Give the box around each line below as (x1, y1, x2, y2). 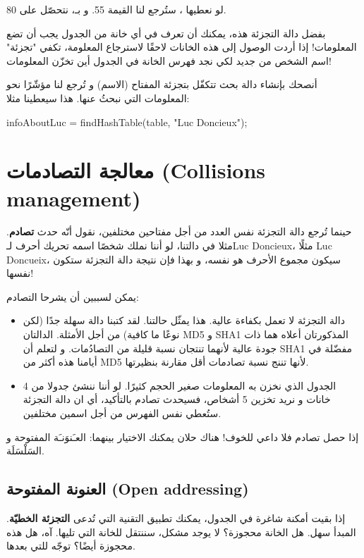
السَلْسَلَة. (6, 443, 44, 458)
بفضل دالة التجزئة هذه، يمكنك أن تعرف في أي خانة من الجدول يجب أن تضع (6, 25, 326, 40)
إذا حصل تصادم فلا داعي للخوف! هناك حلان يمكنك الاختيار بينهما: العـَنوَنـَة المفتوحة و (6, 429, 359, 444)
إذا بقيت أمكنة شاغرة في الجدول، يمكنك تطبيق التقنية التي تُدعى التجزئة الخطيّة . (6, 510, 346, 525)
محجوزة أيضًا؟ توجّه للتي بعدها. (6, 538, 135, 553)
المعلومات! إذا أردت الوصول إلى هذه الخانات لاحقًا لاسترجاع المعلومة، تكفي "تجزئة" (6, 39, 357, 54)
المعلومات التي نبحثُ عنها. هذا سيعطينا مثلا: (6, 90, 190, 105)
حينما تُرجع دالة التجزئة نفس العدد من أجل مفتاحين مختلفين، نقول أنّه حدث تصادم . (6, 224, 352, 239)
